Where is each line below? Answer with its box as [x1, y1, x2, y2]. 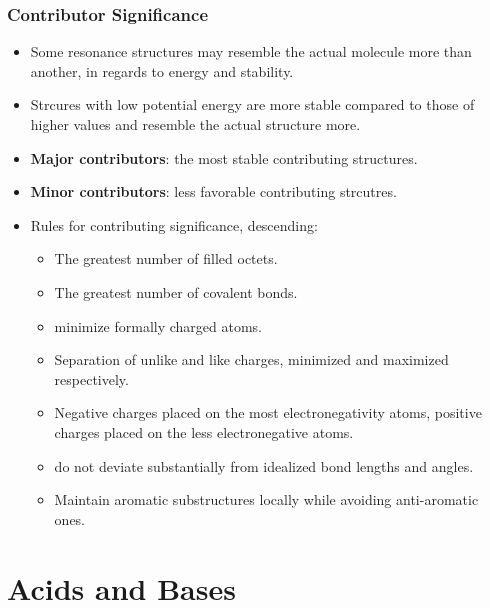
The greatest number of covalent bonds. [54, 281, 298, 302]
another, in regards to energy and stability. [30, 60, 294, 81]
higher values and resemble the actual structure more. [30, 114, 361, 134]
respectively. [54, 368, 129, 389]
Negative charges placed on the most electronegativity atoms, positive [54, 402, 482, 423]
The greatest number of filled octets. [54, 248, 278, 269]
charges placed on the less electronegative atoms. [54, 421, 354, 442]
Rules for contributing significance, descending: [30, 214, 318, 235]
